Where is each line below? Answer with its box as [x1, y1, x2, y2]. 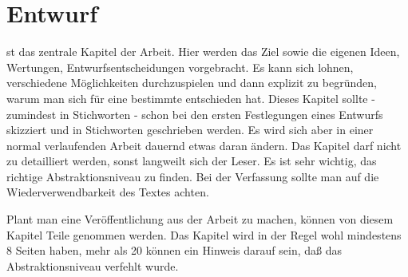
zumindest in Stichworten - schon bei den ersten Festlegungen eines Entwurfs [6, 105, 383, 122]
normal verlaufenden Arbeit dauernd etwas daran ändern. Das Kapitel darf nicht [6, 137, 402, 153]
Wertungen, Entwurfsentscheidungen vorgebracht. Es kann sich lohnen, [6, 58, 354, 75]
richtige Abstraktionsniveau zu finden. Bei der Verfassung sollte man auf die [6, 168, 379, 184]
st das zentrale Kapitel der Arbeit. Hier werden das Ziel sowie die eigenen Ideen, [6, 43, 400, 60]
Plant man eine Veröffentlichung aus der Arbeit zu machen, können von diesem [6, 211, 394, 228]
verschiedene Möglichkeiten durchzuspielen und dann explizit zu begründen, [6, 74, 377, 91]
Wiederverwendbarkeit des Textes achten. [6, 184, 209, 200]
